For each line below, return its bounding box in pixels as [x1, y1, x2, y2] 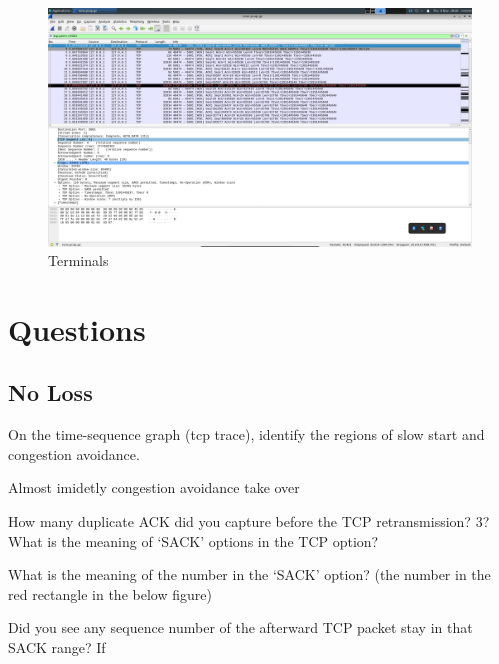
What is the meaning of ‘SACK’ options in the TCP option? [8, 530, 379, 551]
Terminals [48, 250, 109, 271]
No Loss [8, 377, 93, 408]
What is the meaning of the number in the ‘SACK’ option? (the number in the [8, 564, 491, 585]
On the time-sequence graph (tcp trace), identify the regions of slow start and [8, 424, 485, 445]
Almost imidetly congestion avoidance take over [8, 477, 300, 498]
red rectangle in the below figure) [8, 583, 212, 604]
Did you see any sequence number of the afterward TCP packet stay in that [8, 617, 473, 638]
